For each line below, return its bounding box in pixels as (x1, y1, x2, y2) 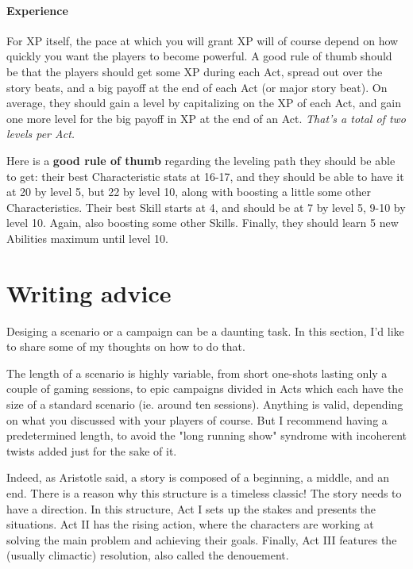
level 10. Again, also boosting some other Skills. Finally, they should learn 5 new (6, 214, 399, 231)
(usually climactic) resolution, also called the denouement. (6, 547, 289, 563)
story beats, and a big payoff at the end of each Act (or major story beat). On (6, 79, 388, 95)
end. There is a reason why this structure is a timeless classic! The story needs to (6, 484, 402, 501)
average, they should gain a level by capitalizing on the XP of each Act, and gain (6, 94, 401, 111)
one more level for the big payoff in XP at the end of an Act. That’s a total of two (6, 110, 407, 126)
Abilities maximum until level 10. (6, 229, 168, 246)
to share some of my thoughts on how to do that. (6, 338, 245, 355)
